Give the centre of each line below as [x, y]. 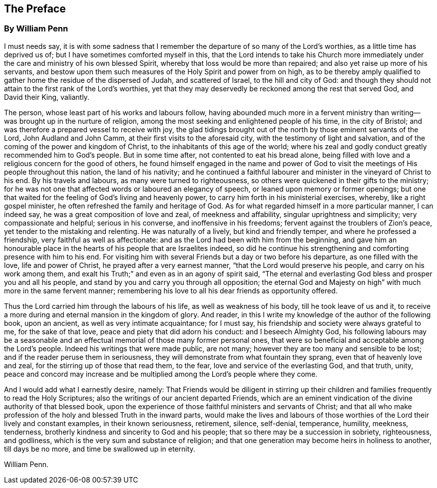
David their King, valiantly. [47, 97]
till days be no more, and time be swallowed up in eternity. [100, 449]
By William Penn [36, 29]
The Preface [35, 9]
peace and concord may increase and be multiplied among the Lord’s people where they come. [161, 374]
